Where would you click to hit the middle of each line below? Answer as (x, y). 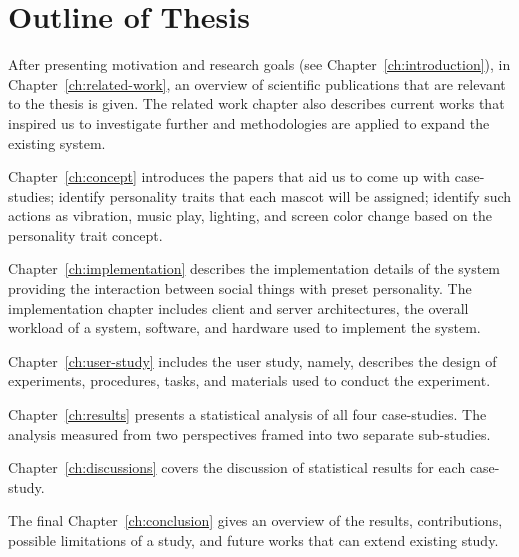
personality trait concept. (85, 234)
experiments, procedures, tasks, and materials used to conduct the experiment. (249, 380)
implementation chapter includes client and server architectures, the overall (238, 307)
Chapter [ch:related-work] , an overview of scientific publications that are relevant (257, 83)
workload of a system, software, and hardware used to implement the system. (244, 327)
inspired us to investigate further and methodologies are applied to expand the (249, 122)
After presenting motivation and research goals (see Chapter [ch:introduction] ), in (259, 64)
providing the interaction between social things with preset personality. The (240, 288)
